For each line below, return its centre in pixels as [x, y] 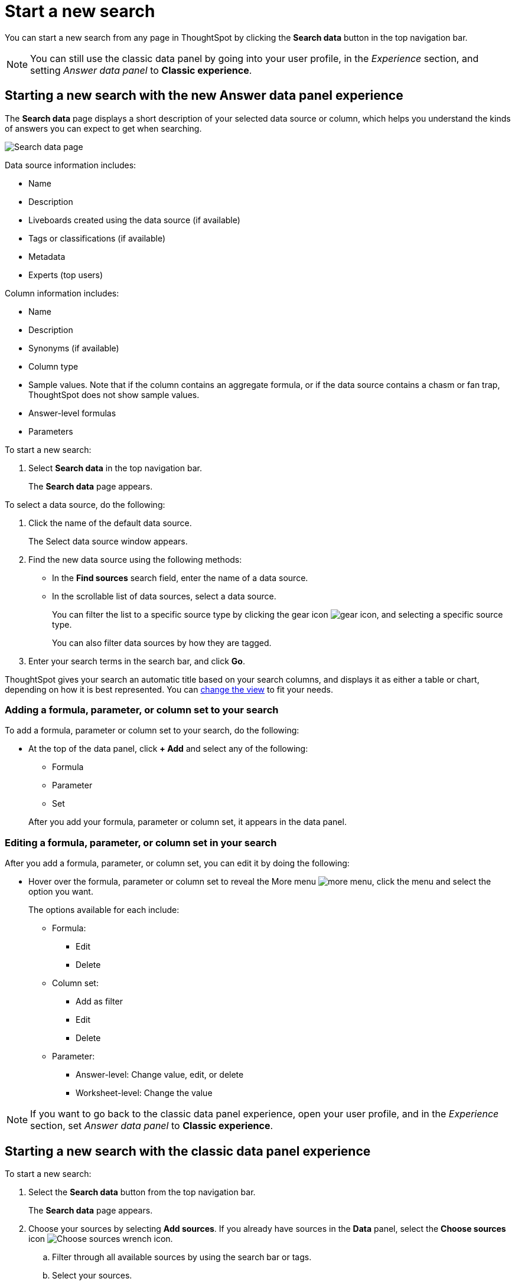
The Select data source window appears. [108, 541]
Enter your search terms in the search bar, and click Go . [137, 661]
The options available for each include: [104, 910]
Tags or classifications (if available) [97, 238]
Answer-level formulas [72, 413]
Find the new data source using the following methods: [135, 559]
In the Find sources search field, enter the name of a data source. [180, 578]
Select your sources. [92, 1275]
